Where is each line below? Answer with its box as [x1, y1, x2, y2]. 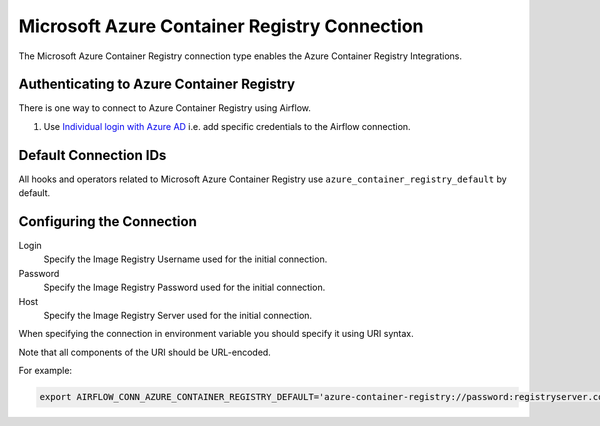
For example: [18, 365, 73, 377]
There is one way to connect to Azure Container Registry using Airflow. [18, 102, 312, 114]
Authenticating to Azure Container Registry [18, 76, 295, 93]
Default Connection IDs [18, 146, 167, 164]
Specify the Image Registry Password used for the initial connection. [43, 281, 326, 294]
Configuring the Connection [18, 213, 197, 230]
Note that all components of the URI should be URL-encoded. [18, 346, 272, 358]
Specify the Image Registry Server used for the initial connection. [43, 310, 313, 321]
